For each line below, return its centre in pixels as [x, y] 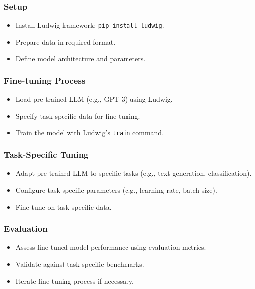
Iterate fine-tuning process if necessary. [75, 280]
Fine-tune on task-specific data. [64, 206]
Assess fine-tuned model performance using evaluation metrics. [111, 247]
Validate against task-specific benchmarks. [80, 263]
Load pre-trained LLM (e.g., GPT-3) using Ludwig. [94, 99]
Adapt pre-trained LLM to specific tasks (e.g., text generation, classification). [133, 173]
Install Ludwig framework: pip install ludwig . [90, 25]
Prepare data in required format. [65, 41]
